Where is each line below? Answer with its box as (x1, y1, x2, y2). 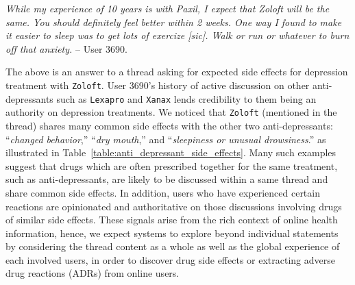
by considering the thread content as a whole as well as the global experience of (5, 239, 340, 253)
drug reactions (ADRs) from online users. (5, 266, 180, 280)
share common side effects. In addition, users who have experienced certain (5, 185, 320, 199)
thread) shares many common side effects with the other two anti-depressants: (5, 118, 333, 132)
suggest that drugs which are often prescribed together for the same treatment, (5, 158, 338, 173)
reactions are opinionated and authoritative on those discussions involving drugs (5, 199, 342, 213)
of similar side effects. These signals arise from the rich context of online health (5, 212, 338, 227)
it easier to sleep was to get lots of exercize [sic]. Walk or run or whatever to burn (5, 28, 350, 42)
